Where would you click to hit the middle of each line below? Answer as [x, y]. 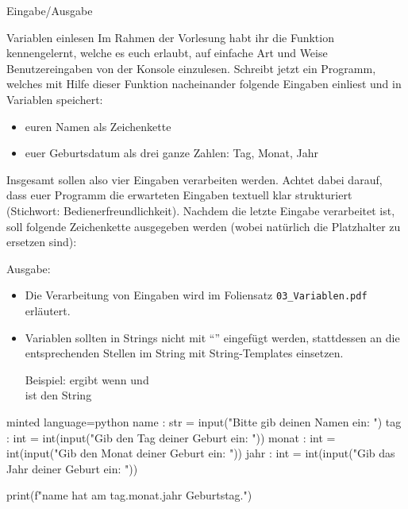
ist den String [58, 395]
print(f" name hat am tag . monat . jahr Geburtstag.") [129, 495]
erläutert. [48, 310]
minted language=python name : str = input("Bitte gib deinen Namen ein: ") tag [204, 421]
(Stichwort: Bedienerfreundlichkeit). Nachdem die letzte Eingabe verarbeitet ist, [201, 210]
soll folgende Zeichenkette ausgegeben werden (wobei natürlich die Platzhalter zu [204, 226]
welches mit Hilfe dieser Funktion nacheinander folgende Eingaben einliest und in [204, 84]
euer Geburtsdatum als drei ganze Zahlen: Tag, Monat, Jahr [172, 153]
